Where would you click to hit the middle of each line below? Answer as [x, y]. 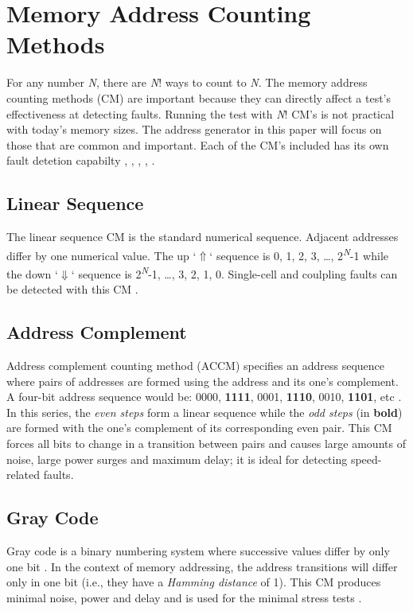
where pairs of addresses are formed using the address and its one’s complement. [203, 381]
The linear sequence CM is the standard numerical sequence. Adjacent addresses [203, 237]
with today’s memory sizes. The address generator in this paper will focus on [194, 129]
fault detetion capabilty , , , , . [81, 160]
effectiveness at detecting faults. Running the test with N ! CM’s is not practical [201, 113]
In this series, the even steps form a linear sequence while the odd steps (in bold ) [205, 412]
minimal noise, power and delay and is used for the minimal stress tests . [184, 597]
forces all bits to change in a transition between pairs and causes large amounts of [206, 443]
